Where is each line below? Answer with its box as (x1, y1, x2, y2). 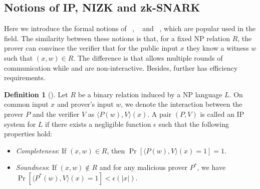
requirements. (4, 72, 46, 83)
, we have (197, 162, 226, 172)
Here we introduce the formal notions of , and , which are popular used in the (4, 23, 256, 34)
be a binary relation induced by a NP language (78, 89, 222, 99)
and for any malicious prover (99, 162, 188, 172)
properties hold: (4, 128, 53, 139)
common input (4, 99, 49, 109)
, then (107, 145, 125, 155)
